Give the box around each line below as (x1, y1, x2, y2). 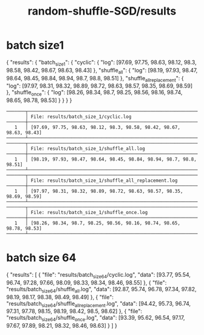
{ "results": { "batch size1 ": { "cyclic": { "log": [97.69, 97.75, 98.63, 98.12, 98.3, (6, 58, 197, 67)
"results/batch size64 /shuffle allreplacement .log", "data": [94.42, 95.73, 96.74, (6, 300, 191, 308)
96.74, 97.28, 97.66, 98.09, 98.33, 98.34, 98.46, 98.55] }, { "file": (6, 278, 167, 286)
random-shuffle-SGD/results (27, 4, 177, 18)
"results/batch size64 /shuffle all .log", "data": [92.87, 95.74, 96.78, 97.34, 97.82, (6, 285, 197, 294)
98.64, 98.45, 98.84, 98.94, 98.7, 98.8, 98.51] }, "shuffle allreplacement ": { (6, 74, 184, 83)
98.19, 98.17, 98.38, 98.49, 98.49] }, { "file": (6, 293, 114, 300)
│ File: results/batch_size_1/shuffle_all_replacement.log (25, 178, 178, 184)
